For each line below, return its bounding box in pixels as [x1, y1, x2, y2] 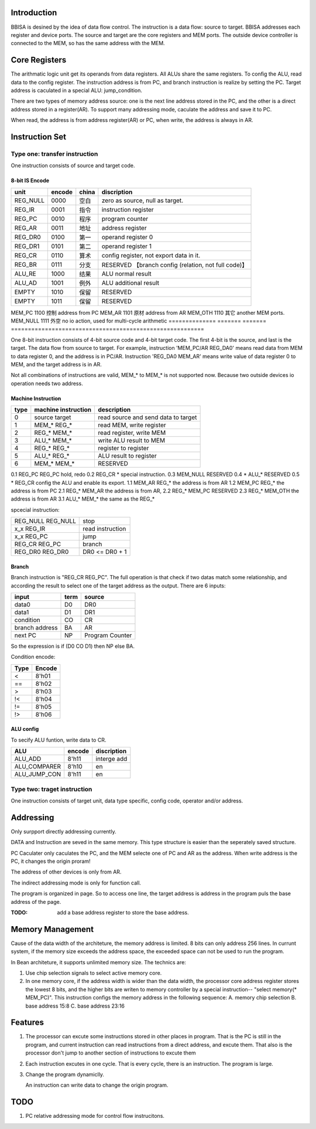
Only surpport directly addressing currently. [11, 828, 116, 835]
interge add [95, 755, 128, 763]
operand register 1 [101, 242, 152, 250]
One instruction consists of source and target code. [11, 162, 135, 169]
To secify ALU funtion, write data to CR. [11, 736, 107, 743]
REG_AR [14, 223, 37, 232]
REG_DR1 [14, 242, 40, 250]
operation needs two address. [11, 380, 83, 387]
